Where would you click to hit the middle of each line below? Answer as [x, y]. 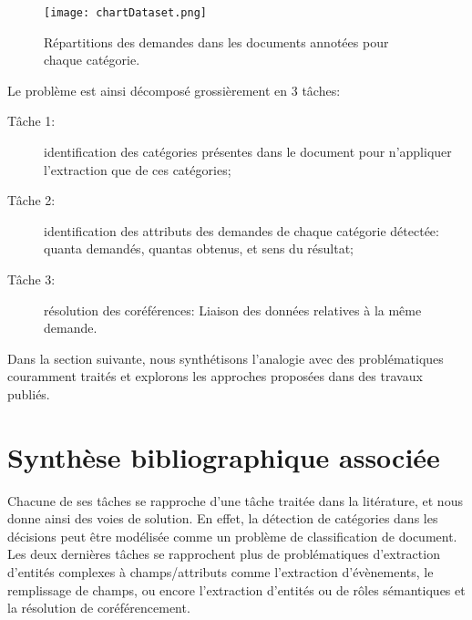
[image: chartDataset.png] [125, 13]
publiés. [29, 393]
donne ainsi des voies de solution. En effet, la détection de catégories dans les [223, 518]
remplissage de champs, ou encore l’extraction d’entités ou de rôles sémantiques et [236, 589]
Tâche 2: [31, 200]
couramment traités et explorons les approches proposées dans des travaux [215, 376]
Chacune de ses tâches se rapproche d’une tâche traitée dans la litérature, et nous [235, 500]
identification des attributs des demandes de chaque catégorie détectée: [241, 230]
